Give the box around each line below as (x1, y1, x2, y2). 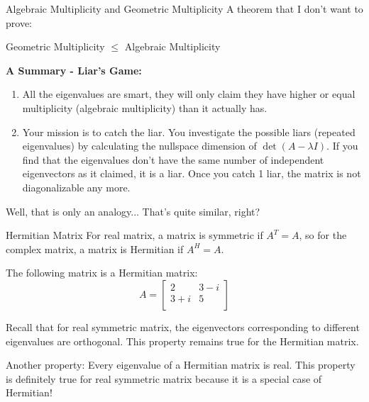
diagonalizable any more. (22, 179, 131, 194)
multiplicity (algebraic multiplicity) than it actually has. (22, 100, 268, 115)
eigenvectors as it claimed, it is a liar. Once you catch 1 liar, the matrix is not (22, 166, 361, 181)
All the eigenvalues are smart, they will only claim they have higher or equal (22, 86, 356, 101)
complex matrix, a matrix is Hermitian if (6, 241, 184, 256)
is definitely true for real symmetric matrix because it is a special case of (6, 371, 322, 386)
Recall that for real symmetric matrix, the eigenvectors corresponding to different (6, 319, 360, 334)
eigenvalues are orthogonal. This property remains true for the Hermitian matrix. (6, 333, 359, 348)
